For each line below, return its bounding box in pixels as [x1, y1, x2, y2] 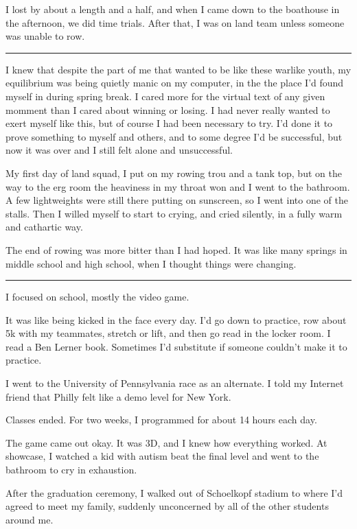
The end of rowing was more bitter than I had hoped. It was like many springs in [5, 242, 347, 257]
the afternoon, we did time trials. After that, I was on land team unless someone [5, 15, 345, 30]
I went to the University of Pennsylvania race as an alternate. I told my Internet [5, 376, 344, 390]
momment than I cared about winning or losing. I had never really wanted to [5, 102, 330, 117]
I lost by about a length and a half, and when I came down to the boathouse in [5, 2, 340, 16]
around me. [5, 512, 54, 526]
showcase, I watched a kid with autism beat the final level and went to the [5, 449, 319, 463]
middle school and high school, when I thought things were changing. [5, 256, 297, 270]
